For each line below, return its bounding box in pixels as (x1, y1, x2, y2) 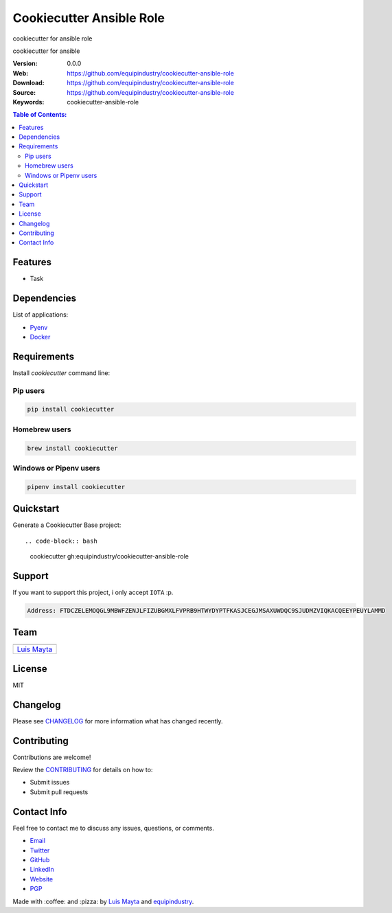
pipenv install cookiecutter (27, 483, 126, 491)
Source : (12, 88, 36, 96)
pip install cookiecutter (27, 405, 115, 414)
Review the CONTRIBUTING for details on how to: (12, 766, 153, 774)
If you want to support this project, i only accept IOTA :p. (12, 588, 174, 596)
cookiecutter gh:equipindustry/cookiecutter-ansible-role (30, 552, 189, 560)
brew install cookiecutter (27, 444, 118, 452)
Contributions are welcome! (12, 753, 91, 761)
